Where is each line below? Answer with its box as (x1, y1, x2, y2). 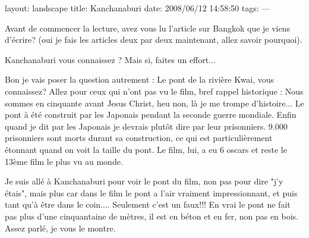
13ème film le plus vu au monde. (5, 155, 123, 167)
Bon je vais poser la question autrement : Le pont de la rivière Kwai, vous (5, 73, 275, 86)
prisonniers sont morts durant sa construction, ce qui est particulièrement (5, 131, 273, 144)
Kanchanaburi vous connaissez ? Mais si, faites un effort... (5, 53, 216, 65)
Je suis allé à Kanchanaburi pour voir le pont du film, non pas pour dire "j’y (5, 175, 283, 187)
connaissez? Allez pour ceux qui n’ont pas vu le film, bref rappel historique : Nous (5, 84, 304, 97)
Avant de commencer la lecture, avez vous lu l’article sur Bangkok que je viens (5, 21, 291, 34)
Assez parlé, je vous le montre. (5, 221, 116, 234)
